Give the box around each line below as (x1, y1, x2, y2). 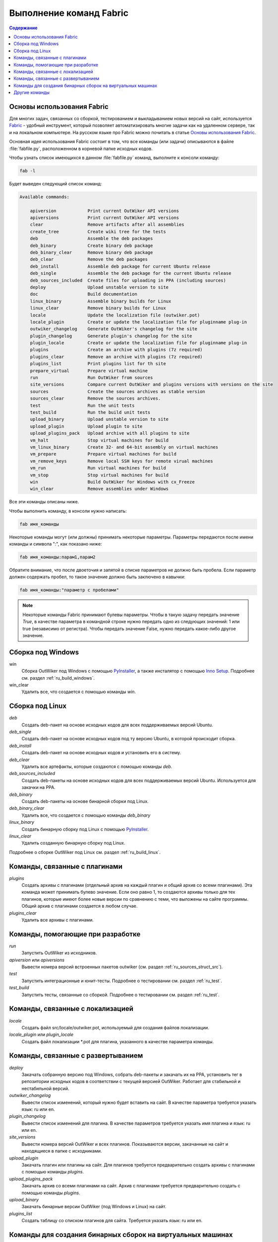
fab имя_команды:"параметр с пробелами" (19, 587, 119, 593)
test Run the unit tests (30, 402, 135, 408)
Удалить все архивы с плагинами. (21, 917, 94, 923)
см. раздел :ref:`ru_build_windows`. (21, 675, 95, 681)
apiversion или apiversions (9, 957, 64, 963)
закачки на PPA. (21, 784, 56, 790)
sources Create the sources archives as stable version (30, 388, 206, 394)
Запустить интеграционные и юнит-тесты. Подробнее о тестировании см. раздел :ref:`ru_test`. (21, 978, 222, 984)
